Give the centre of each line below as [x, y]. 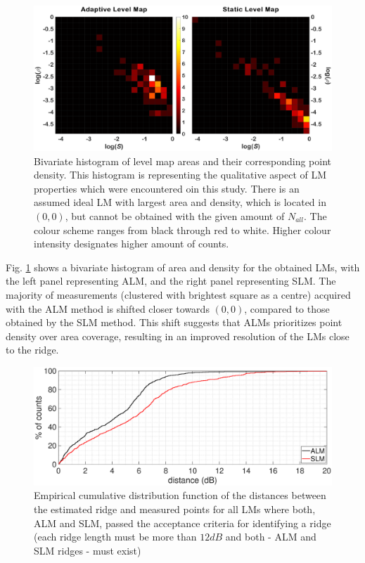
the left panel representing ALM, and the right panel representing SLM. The [171, 281]
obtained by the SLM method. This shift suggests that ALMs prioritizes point [174, 322]
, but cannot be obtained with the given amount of [175, 216]
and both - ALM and [271, 537]
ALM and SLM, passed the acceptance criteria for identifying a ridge [182, 523]
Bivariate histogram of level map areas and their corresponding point [183, 161]
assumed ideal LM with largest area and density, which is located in [180, 202]
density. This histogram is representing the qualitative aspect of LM [180, 175]
